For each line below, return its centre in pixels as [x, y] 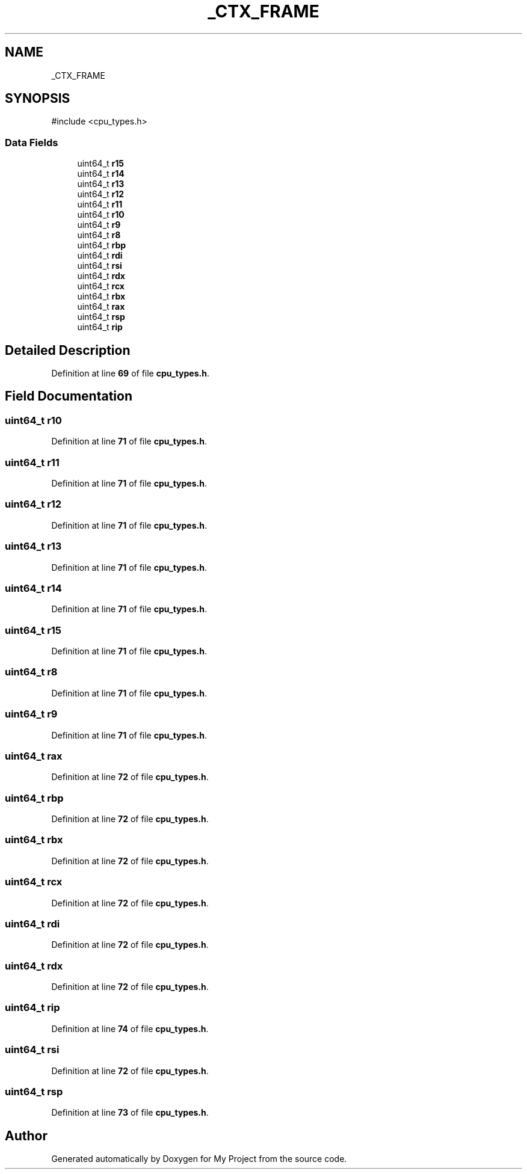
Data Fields [32, 142]
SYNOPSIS [38, 99]
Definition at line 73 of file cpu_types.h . [130, 1113]
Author [26, 1136]
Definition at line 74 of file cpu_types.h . [130, 1028]
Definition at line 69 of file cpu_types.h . [130, 373]
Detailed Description [68, 350]
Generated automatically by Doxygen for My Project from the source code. [199, 1159]
